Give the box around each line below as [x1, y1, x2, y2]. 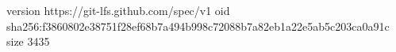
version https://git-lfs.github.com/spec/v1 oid [6, 2, 230, 18]
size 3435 [6, 33, 50, 50]
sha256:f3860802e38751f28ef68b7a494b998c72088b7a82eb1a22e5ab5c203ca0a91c [6, 17, 390, 34]
